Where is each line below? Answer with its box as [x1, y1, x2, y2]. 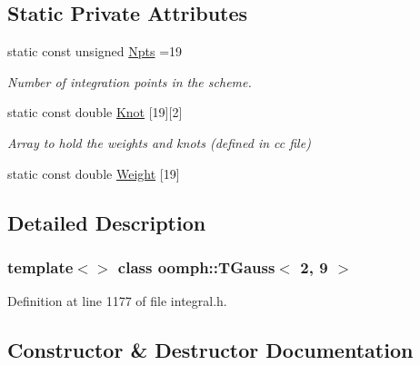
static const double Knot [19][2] [7, 103, 183, 122]
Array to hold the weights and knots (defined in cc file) [7, 133, 311, 152]
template [7, 255, 74, 278]
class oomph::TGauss [117, 255, 275, 278]
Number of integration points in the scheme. [7, 72, 252, 91]
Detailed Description [7, 208, 206, 236]
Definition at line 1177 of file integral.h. [7, 291, 227, 311]
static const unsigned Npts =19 [7, 42, 183, 61]
